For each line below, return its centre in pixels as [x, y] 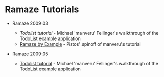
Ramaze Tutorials [42, 9]
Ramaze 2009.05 [30, 54]
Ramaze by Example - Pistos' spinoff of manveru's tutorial [80, 44]
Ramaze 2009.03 [30, 23]
